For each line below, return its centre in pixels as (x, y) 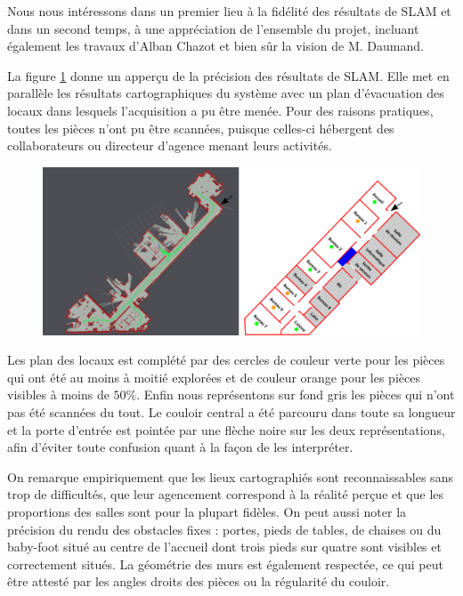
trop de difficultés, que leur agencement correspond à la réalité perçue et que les (226, 494)
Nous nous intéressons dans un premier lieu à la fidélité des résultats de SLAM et (229, 11)
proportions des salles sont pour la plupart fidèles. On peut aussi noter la (207, 511)
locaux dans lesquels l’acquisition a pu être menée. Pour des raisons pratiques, (220, 110)
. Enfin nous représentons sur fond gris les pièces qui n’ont (296, 395)
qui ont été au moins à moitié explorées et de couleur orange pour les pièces (214, 377)
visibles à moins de (58, 395)
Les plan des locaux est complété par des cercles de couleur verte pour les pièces (226, 360)
